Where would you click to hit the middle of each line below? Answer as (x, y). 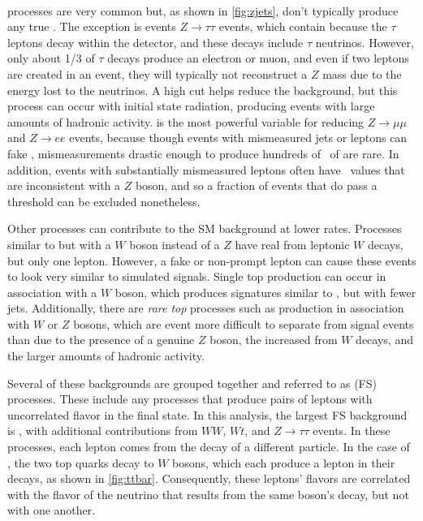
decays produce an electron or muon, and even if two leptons (258, 58)
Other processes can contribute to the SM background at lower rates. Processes (205, 228)
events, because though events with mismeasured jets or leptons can (238, 138)
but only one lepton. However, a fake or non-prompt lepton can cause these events (212, 260)
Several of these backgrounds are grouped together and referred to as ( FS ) (192, 383)
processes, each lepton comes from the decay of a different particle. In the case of (209, 447)
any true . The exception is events (92, 26)
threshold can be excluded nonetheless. (104, 201)
